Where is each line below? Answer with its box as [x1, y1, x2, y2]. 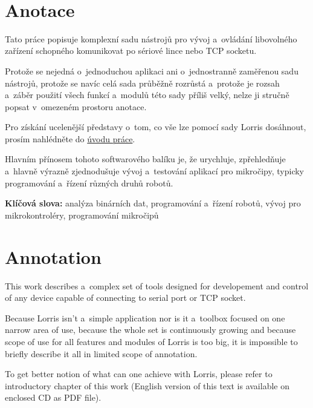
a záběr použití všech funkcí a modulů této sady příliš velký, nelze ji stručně [5, 88, 289, 101]
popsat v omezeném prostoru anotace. [5, 100, 147, 113]
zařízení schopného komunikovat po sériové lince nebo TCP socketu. [5, 44, 257, 57]
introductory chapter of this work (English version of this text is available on [5, 379, 289, 392]
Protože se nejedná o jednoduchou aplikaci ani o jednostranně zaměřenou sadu [5, 64, 298, 77]
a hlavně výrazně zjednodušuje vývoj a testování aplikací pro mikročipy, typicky [5, 165, 304, 177]
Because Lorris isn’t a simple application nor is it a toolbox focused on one [5, 311, 285, 324]
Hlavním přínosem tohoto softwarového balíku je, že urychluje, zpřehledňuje [5, 153, 286, 165]
